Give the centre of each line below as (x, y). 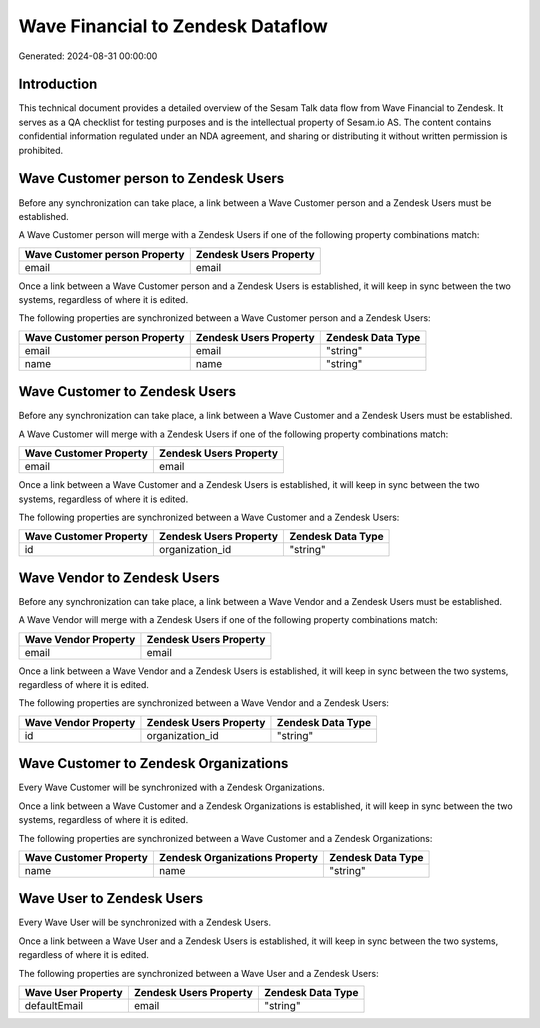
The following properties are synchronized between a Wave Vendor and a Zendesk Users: (204, 703)
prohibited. (41, 150)
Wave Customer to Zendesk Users (127, 391)
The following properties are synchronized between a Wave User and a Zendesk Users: (198, 973)
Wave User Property (74, 992)
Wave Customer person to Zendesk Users (151, 178)
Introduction (58, 84)
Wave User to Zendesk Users (111, 898)
